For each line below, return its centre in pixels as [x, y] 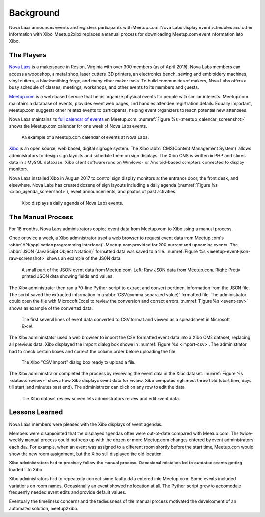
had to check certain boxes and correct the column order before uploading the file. [93, 351]
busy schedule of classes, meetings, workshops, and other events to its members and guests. [104, 87]
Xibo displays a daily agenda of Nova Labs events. [72, 203]
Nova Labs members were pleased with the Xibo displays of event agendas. [86, 424]
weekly [16, 440]
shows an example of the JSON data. [84, 258]
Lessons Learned [36, 412]
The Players [28, 55]
